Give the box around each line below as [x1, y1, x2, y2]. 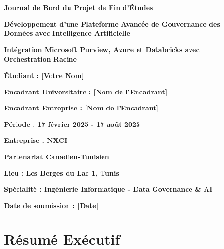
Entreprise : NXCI [4, 135, 68, 145]
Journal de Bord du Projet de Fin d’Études [4, 2, 153, 12]
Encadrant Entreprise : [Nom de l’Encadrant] [4, 103, 159, 113]
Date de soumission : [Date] [4, 200, 99, 210]
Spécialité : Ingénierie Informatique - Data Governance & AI [4, 184, 213, 194]
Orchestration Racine [4, 54, 77, 64]
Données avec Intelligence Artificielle [4, 28, 130, 38]
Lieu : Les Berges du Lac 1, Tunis [4, 168, 119, 178]
